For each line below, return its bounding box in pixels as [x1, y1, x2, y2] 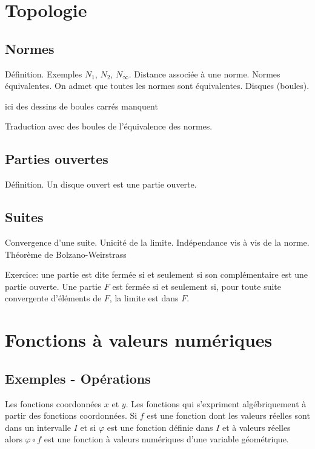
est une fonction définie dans [107, 421, 213, 433]
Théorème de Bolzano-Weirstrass [5, 247, 127, 260]
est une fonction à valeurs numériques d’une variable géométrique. [44, 433, 289, 445]
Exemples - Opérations [5, 369, 151, 387]
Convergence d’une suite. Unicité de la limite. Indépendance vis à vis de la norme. [5, 235, 310, 248]
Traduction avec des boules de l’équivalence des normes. [5, 120, 213, 133]
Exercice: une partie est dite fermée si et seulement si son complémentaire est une [5, 268, 308, 281]
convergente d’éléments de [5, 292, 102, 304]
